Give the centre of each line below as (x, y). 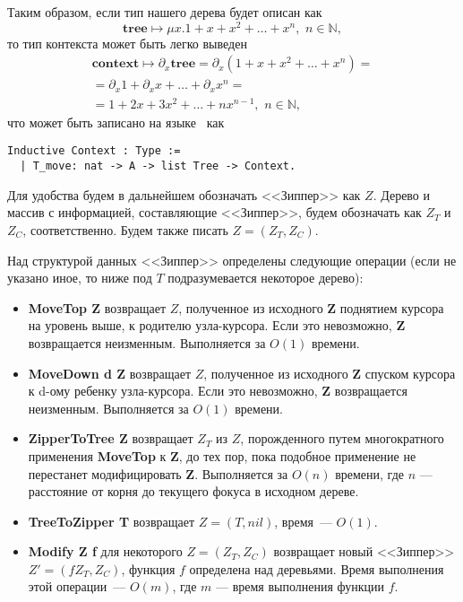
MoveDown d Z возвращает (110, 373)
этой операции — (77, 586)
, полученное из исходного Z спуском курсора (330, 373)
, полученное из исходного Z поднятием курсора (311, 307)
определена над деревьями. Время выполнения (317, 568)
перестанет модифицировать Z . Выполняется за (158, 473)
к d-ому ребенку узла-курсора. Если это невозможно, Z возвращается (218, 391)
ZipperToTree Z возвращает (111, 438)
